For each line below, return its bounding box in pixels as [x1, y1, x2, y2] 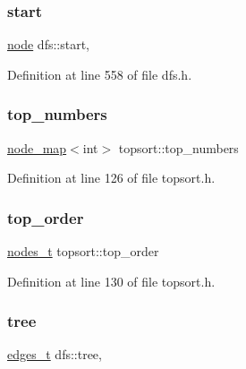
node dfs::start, [7, 35, 90, 54]
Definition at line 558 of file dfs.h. [7, 64, 192, 83]
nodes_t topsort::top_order [7, 242, 159, 261]
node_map [7, 138, 67, 157]
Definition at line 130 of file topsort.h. [7, 271, 216, 290]
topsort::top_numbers [118, 138, 239, 157]
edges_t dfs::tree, [7, 345, 102, 364]
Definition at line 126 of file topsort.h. [7, 168, 216, 187]
